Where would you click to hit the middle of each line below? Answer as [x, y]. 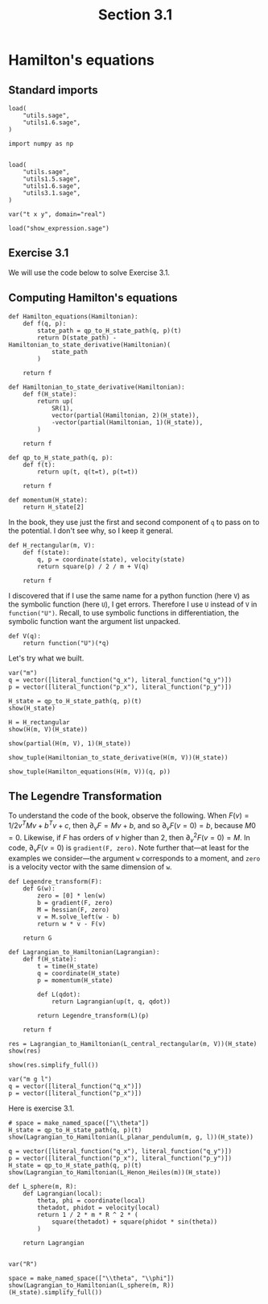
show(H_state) [32, 708]
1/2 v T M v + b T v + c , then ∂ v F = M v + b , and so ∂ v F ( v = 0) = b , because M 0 [132, 826]
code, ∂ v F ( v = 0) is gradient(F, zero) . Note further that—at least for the [129, 849]
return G [37, 938]
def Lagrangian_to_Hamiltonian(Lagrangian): [84, 952]
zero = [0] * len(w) [72, 896]
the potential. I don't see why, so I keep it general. [91, 531]
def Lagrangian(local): [63, 1194]
